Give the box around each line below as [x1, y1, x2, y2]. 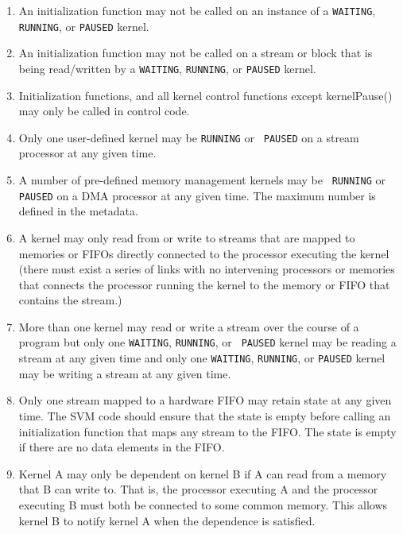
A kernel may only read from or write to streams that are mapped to [18, 229, 355, 246]
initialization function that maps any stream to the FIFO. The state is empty [18, 423, 397, 439]
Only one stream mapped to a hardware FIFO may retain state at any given [18, 392, 392, 408]
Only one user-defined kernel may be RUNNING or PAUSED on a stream [18, 129, 359, 145]
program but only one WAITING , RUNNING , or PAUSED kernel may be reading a [18, 334, 397, 350]
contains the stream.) [18, 292, 122, 308]
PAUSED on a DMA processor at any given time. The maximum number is [18, 187, 376, 203]
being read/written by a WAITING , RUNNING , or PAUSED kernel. [18, 60, 316, 76]
